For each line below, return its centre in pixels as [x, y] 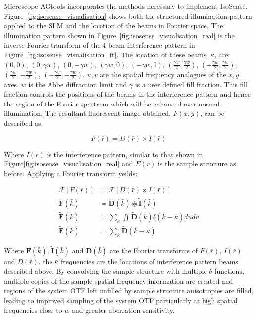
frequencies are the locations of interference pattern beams [150, 261]
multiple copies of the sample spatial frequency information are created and [119, 281]
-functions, [228, 271]
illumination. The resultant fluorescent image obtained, [88, 113]
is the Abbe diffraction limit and [78, 84]
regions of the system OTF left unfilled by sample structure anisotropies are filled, [129, 291]
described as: [24, 123]
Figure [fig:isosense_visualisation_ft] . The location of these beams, [106, 54]
